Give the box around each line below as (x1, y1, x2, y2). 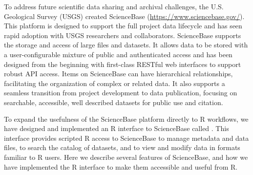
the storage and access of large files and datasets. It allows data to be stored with (4, 40, 248, 50)
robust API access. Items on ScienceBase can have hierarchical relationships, (4, 68, 233, 79)
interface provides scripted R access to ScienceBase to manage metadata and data (4, 132, 249, 143)
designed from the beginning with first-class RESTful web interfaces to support (4, 59, 241, 69)
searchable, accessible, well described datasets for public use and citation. (4, 97, 223, 107)
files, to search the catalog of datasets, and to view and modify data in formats (4, 142, 240, 153)
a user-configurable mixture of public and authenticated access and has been (4, 49, 232, 59)
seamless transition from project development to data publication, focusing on (4, 87, 237, 98)
